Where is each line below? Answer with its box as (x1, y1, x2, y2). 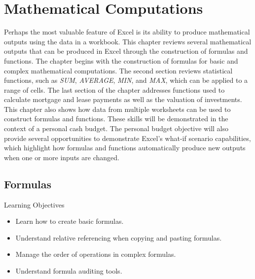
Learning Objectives (4, 199, 65, 209)
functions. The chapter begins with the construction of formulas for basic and (4, 55, 238, 66)
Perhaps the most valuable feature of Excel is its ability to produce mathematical (4, 27, 250, 37)
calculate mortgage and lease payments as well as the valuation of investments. (4, 94, 242, 105)
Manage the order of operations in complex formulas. (15, 249, 176, 259)
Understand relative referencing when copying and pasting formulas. (15, 232, 222, 243)
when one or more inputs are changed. (4, 152, 119, 162)
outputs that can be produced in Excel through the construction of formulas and (4, 46, 248, 56)
